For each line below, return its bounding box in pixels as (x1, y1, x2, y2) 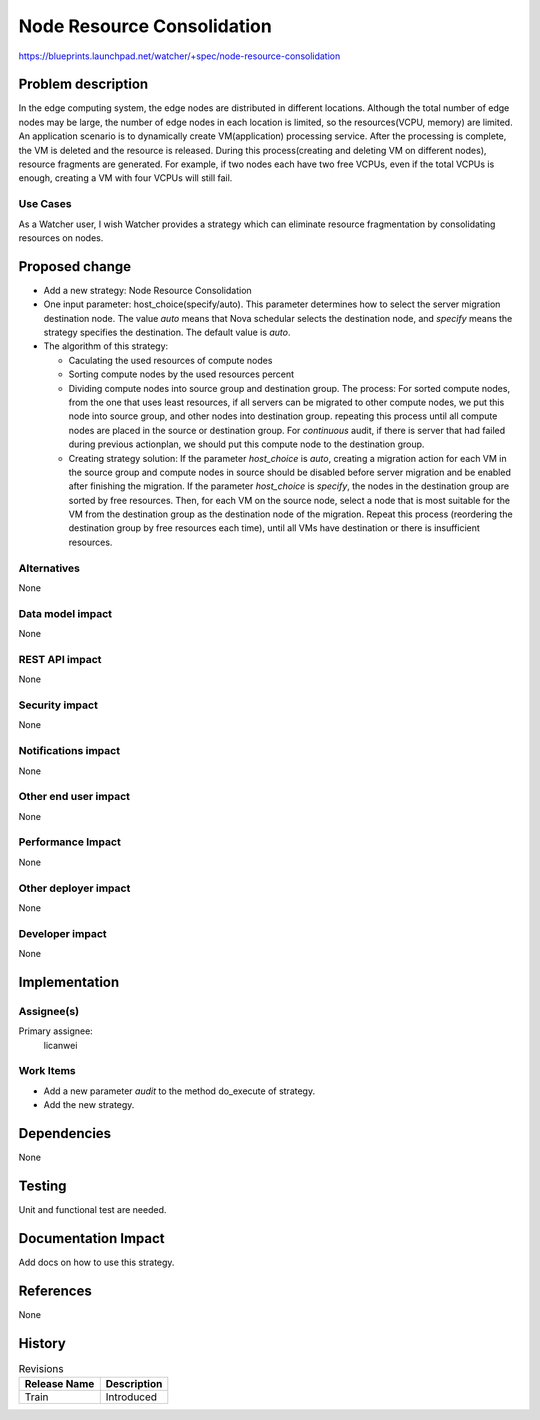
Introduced (105, 1390, 158, 1404)
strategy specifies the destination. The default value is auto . (43, 326, 291, 339)
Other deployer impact (18, 881, 131, 895)
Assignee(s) (18, 1004, 80, 1018)
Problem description (18, 76, 149, 93)
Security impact (18, 698, 99, 712)
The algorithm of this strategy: (43, 340, 169, 352)
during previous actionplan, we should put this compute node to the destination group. (68, 438, 425, 450)
